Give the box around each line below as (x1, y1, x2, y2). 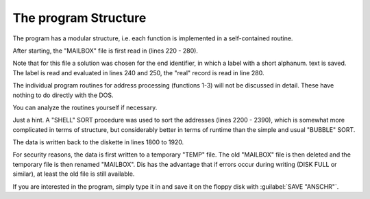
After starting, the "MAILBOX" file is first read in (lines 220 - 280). (12, 47, 199, 55)
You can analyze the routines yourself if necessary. (12, 103, 158, 111)
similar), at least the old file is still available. (12, 170, 135, 178)
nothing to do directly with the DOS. (12, 91, 114, 99)
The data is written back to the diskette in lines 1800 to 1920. (12, 138, 184, 146)
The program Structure (12, 10, 147, 25)
